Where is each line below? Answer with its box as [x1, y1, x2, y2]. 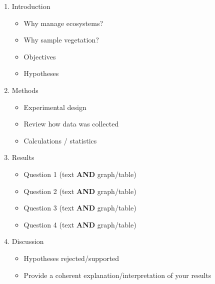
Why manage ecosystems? [23, 17, 103, 28]
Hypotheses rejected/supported [23, 252, 119, 263]
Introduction [11, 1, 50, 11]
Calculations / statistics [23, 135, 97, 145]
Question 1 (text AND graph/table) [23, 168, 136, 179]
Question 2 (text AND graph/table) [23, 185, 136, 196]
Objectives [23, 51, 56, 61]
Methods [11, 84, 38, 95]
